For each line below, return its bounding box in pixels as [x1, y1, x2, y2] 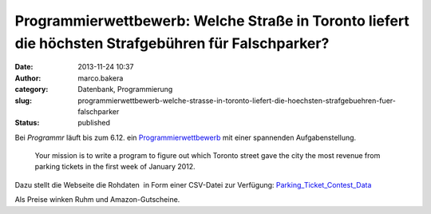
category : [14, 85, 49, 94]
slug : [14, 96, 32, 105]
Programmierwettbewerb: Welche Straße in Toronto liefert [14, 12, 410, 30]
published [77, 118, 111, 128]
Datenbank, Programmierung [77, 85, 173, 94]
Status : [14, 118, 40, 128]
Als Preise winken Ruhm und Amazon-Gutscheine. [14, 195, 180, 204]
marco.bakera [77, 73, 124, 83]
